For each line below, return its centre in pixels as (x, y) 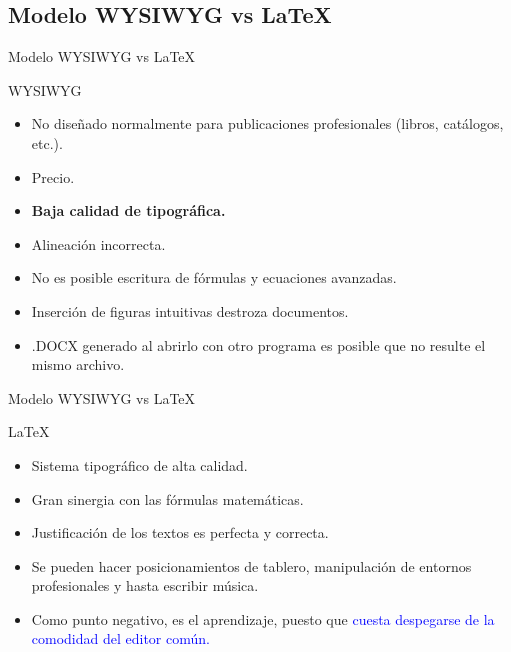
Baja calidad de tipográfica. (128, 210)
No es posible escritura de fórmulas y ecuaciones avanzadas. (214, 277)
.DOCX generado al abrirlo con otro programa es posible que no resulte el (258, 344)
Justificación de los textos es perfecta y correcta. (180, 532)
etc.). (47, 142)
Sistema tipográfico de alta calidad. (139, 464)
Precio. (53, 176)
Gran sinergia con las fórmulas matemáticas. (167, 498)
